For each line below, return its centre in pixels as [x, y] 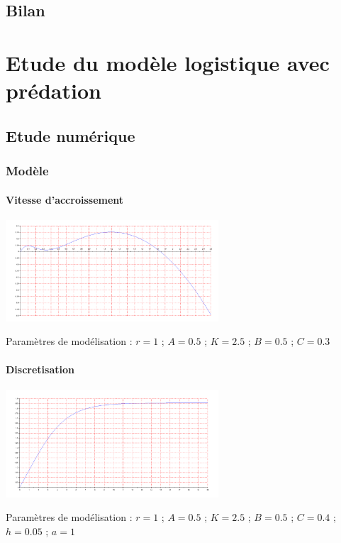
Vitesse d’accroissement [65, 199]
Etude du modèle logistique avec [168, 62]
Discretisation [40, 369]
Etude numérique [71, 135]
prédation [54, 90]
